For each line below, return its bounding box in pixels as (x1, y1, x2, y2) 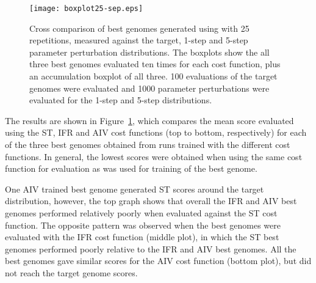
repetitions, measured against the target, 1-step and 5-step (29, 34, 248, 46)
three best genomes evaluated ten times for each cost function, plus (29, 57, 281, 70)
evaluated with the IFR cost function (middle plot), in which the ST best (5, 230, 279, 243)
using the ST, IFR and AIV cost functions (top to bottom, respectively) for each (5, 126, 307, 139)
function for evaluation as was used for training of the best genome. (5, 162, 257, 175)
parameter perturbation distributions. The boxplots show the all (29, 45, 270, 58)
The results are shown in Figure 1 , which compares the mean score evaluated (5, 114, 294, 127)
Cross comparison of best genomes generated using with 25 (29, 21, 250, 34)
